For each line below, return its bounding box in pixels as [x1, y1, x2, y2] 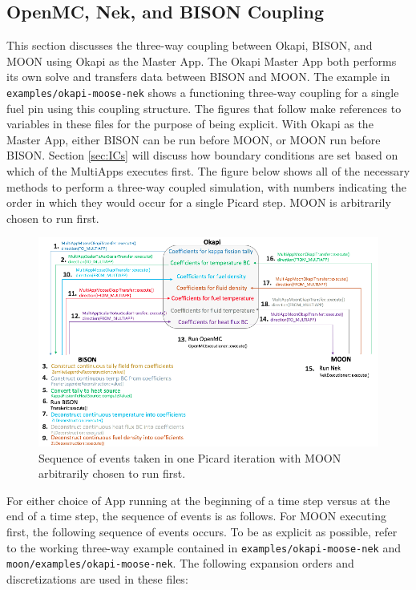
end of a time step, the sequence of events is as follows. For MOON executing [6, 507, 386, 524]
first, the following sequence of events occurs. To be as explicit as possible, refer [6, 523, 398, 539]
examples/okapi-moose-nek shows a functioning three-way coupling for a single [6, 83, 399, 100]
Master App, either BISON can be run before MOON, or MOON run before [6, 131, 381, 147]
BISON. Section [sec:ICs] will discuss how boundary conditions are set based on [6, 147, 398, 164]
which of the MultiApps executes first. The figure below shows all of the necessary [6, 163, 410, 180]
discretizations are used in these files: [6, 570, 188, 587]
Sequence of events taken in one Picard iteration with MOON [38, 449, 341, 466]
